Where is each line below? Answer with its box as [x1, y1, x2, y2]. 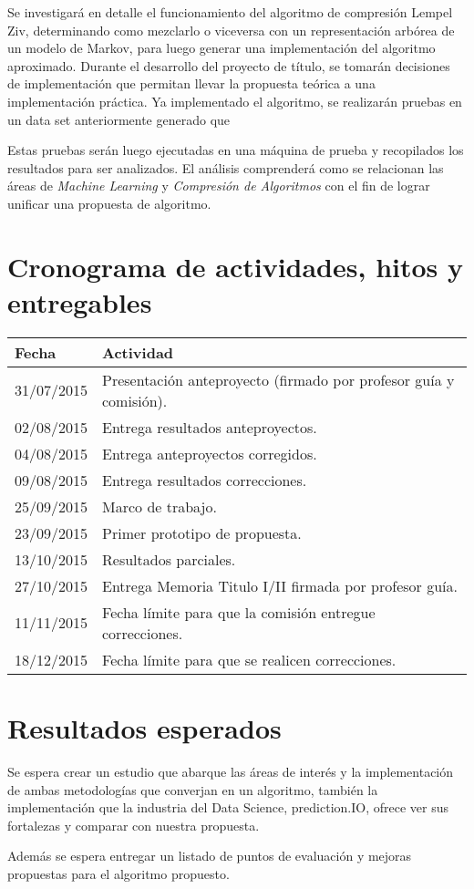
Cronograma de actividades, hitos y [7, 247, 463, 284]
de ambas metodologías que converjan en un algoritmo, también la [7, 780, 378, 799]
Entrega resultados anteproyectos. [102, 416, 317, 438]
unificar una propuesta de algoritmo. [7, 193, 211, 212]
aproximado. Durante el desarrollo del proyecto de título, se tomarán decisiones [7, 56, 450, 75]
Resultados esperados [7, 709, 282, 747]
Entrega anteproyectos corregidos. [102, 442, 317, 464]
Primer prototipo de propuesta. [102, 522, 302, 543]
